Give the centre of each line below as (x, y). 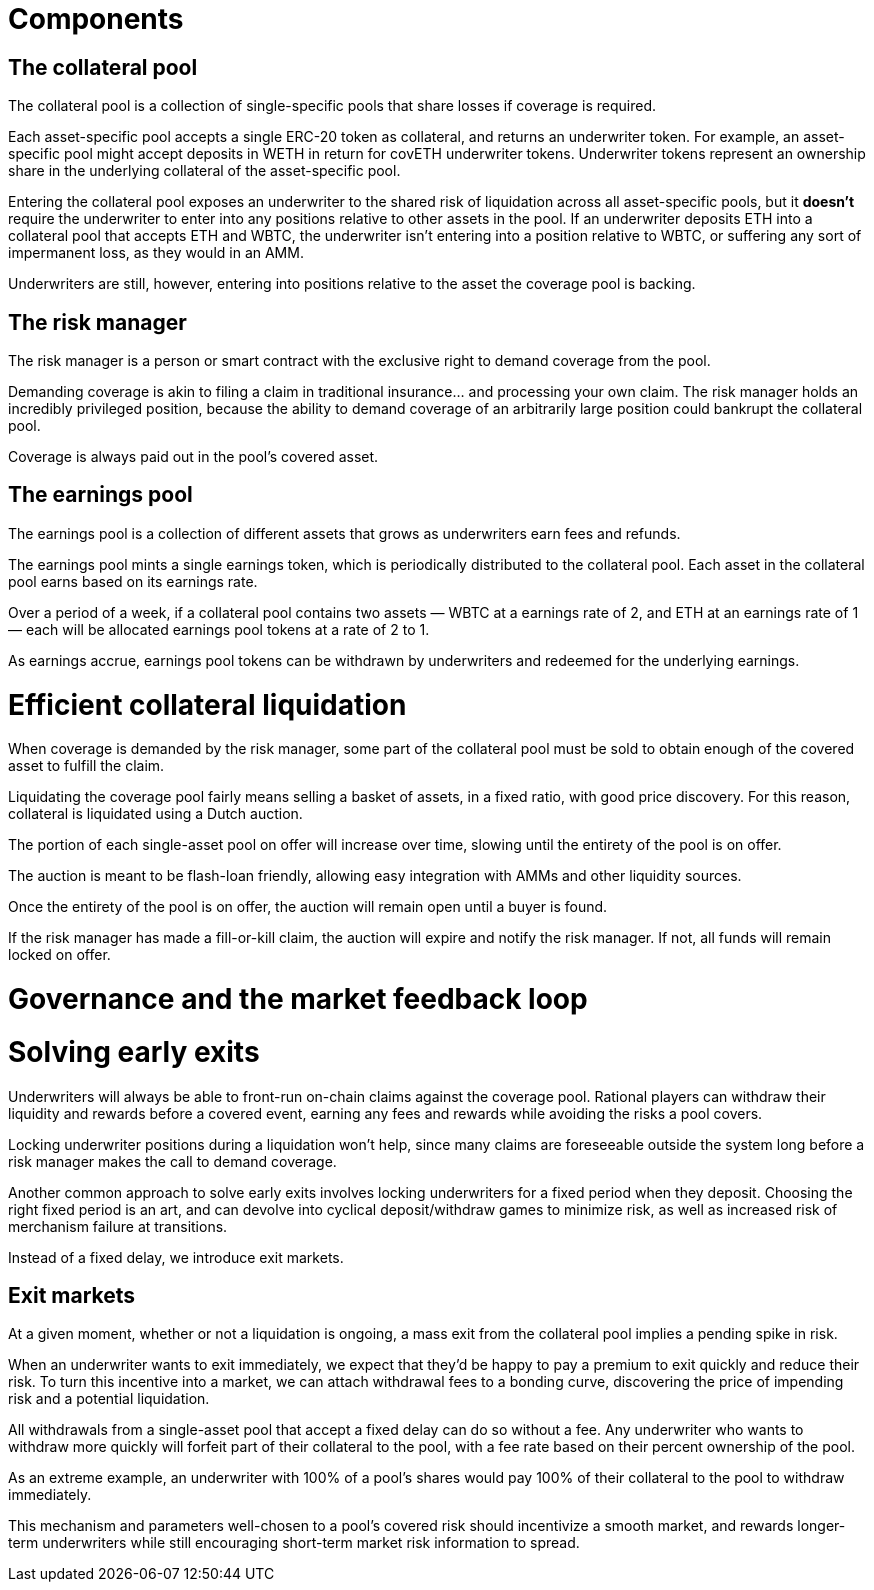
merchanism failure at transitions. (118, 1226)
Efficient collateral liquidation (207, 704)
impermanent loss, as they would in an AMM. (156, 253)
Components (96, 19)
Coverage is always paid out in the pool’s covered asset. (193, 457)
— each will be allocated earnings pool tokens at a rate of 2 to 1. (219, 629)
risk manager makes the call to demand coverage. (172, 1161)
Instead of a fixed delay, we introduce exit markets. (176, 1257)
